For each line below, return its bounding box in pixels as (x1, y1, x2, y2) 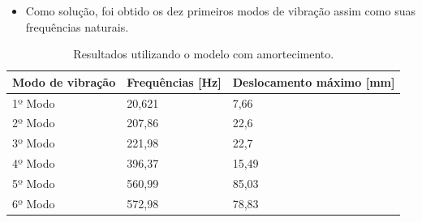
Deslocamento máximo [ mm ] (232, 73, 395, 90)
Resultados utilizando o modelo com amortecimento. (73, 45, 334, 62)
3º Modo (12, 134, 55, 152)
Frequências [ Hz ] (127, 73, 222, 90)
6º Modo (12, 194, 55, 211)
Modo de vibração (12, 73, 116, 90)
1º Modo (12, 94, 55, 111)
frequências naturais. (25, 18, 129, 35)
